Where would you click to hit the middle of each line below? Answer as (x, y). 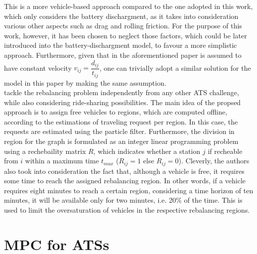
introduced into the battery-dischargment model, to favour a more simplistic (121, 45)
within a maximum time (62, 161)
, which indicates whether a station (147, 151)
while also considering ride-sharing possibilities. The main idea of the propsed (123, 102)
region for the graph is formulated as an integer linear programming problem (121, 141)
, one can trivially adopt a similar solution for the (175, 67)
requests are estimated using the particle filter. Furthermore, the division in (119, 131)
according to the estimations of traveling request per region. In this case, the (121, 121)
